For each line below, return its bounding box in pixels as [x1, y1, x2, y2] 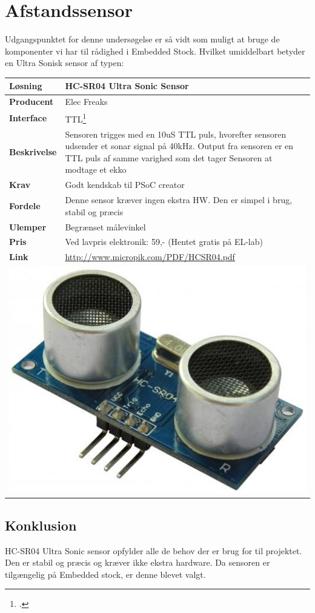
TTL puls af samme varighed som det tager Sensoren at [65, 151, 273, 164]
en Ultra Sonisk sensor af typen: [5, 56, 124, 69]
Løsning [9, 79, 42, 92]
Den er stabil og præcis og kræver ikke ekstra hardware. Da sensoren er [5, 556, 270, 569]
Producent [9, 95, 54, 108]
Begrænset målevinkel [65, 220, 146, 233]
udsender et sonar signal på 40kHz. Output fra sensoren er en [65, 139, 294, 152]
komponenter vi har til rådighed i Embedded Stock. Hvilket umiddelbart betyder [5, 44, 305, 57]
